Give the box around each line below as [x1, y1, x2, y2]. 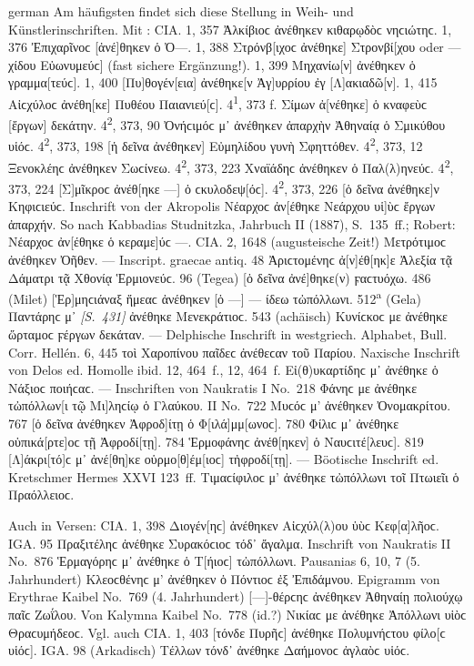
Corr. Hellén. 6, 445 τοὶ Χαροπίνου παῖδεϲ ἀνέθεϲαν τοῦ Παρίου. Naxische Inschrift [8, 342, 460, 361]
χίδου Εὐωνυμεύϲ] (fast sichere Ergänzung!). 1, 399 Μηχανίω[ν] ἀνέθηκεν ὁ [8, 55, 416, 74]
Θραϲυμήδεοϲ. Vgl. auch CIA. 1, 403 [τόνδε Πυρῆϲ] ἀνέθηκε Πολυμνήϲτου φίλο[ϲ [8, 622, 446, 641]
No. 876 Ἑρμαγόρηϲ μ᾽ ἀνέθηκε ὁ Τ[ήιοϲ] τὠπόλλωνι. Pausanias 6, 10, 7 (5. [8, 551, 420, 570]
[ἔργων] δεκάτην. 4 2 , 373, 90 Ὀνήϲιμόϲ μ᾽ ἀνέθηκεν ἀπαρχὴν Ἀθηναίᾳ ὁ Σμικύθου [8, 113, 446, 134]
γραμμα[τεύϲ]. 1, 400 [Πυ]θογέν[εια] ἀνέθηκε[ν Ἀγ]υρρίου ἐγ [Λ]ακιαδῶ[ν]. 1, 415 [8, 73, 438, 92]
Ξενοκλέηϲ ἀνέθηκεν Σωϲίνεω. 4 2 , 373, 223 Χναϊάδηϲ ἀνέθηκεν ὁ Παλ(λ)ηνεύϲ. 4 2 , [8, 155, 454, 177]
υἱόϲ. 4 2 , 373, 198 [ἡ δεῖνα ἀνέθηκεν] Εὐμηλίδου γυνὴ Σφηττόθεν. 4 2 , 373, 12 [8, 134, 423, 156]
